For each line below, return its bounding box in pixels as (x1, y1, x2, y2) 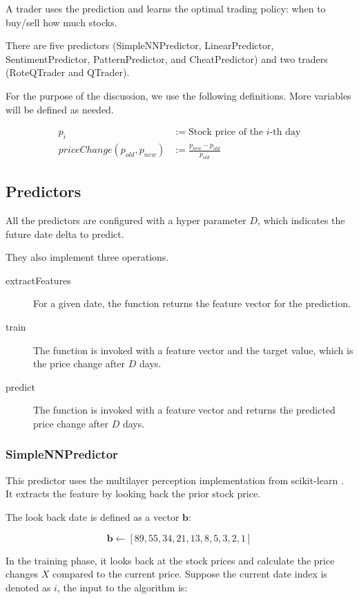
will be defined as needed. (6, 102, 114, 116)
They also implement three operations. (6, 250, 169, 264)
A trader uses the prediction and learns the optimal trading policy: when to (6, 1, 326, 15)
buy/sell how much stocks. (6, 15, 117, 29)
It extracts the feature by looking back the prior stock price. (6, 486, 261, 501)
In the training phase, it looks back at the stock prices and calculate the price (6, 553, 335, 567)
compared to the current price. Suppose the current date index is (52, 566, 327, 581)
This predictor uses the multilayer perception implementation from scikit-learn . (6, 472, 344, 487)
